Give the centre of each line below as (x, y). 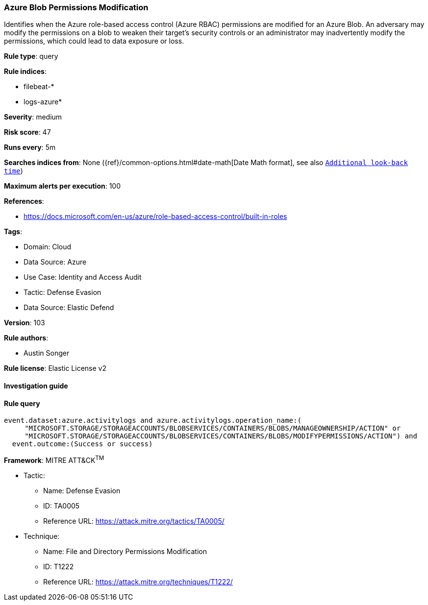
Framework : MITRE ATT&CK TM (54, 460)
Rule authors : (26, 338)
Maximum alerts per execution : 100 (63, 186)
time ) (13, 171)
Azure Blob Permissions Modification (76, 7)
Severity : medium (33, 117)
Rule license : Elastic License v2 (55, 368)
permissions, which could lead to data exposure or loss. (94, 41)
